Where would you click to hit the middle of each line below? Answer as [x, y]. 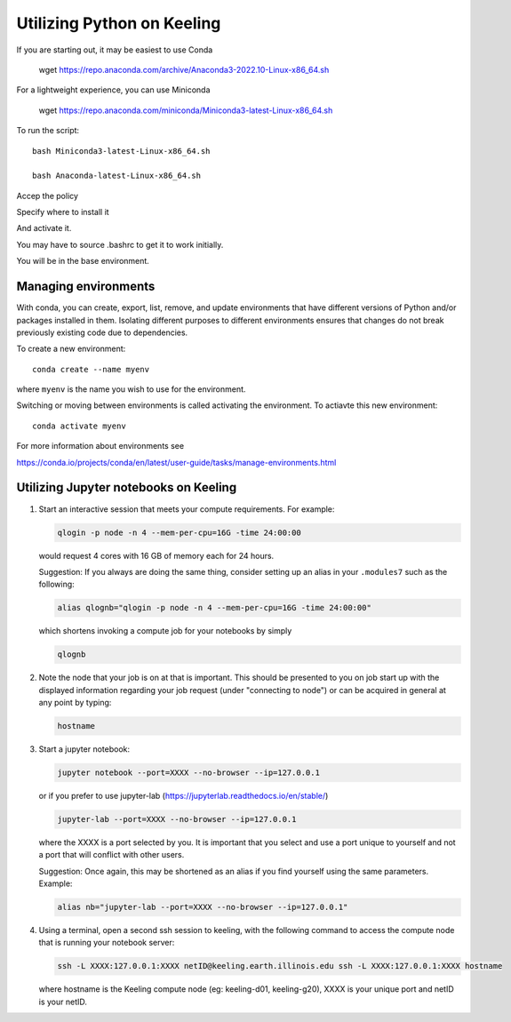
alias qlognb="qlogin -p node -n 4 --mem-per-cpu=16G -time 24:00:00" [215, 608]
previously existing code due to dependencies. [102, 332]
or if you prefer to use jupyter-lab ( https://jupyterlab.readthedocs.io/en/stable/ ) [184, 795]
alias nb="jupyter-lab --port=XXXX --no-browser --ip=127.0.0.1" [203, 907]
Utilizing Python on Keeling [119, 23]
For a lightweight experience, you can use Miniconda [113, 90]
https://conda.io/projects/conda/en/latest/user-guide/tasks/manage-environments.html [176, 462]
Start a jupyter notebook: [84, 749]
